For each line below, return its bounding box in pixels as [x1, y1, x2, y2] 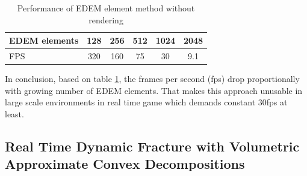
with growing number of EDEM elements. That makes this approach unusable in [5, 84, 303, 96]
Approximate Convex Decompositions [5, 154, 245, 173]
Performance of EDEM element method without [17, 2, 195, 14]
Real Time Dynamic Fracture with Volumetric [5, 136, 300, 155]
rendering [88, 13, 123, 26]
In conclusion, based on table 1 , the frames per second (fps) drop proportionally [5, 72, 300, 85]
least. [5, 107, 24, 120]
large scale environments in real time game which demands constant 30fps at [5, 96, 288, 108]
